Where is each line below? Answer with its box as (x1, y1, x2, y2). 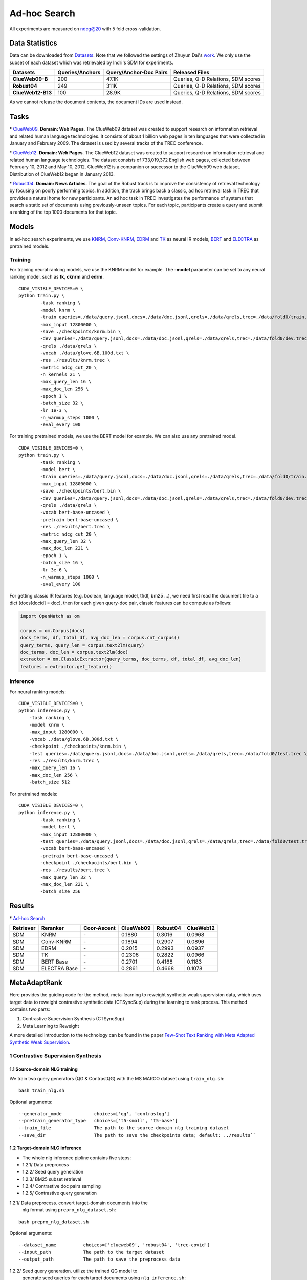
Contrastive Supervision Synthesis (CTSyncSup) (22, 1015, 125, 1021)
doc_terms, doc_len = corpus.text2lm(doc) (20, 649, 128, 655)
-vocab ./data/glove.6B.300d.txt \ (29, 736, 119, 742)
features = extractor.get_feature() (20, 664, 113, 669)
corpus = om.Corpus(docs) (20, 628, 85, 633)
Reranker (41, 924, 64, 931)
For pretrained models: (9, 791, 58, 797)
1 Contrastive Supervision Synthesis (9, 1052, 102, 1059)
